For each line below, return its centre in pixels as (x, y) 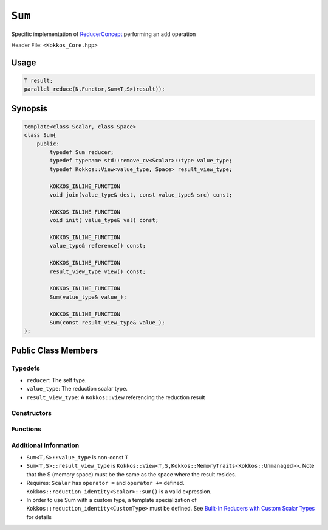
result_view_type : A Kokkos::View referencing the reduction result (116, 397)
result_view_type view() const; (97, 271)
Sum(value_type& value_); (88, 297)
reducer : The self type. (56, 380)
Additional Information (45, 445)
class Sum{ (40, 135)
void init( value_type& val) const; (104, 220)
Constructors (31, 413)
